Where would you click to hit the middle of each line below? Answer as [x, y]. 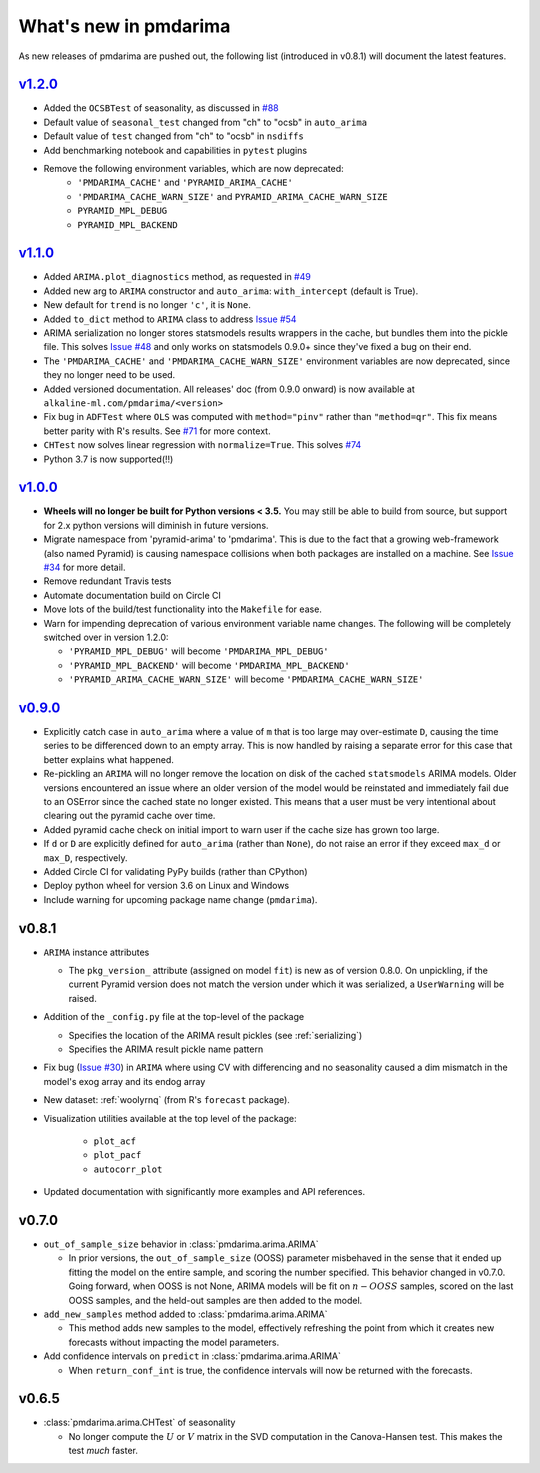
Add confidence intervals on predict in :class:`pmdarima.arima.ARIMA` [192, 1356]
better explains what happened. [109, 759]
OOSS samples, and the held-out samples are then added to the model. [215, 1300]
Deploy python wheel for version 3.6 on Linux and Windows [166, 886]
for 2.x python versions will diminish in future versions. [156, 525]
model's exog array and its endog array [124, 1081]
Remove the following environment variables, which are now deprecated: [193, 169]
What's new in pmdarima [124, 26]
